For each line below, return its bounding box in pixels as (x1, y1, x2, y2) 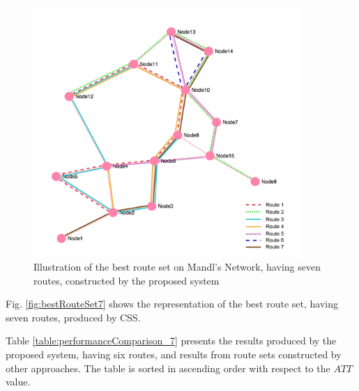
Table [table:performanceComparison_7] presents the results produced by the (6, 333, 337, 348)
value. (6, 374, 31, 389)
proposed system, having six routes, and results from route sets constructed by (6, 347, 342, 362)
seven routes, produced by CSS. (6, 310, 141, 324)
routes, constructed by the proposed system (33, 273, 220, 287)
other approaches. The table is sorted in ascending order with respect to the (6, 360, 330, 375)
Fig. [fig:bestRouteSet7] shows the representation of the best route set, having (6, 296, 338, 311)
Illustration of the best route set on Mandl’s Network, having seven (33, 260, 321, 274)
